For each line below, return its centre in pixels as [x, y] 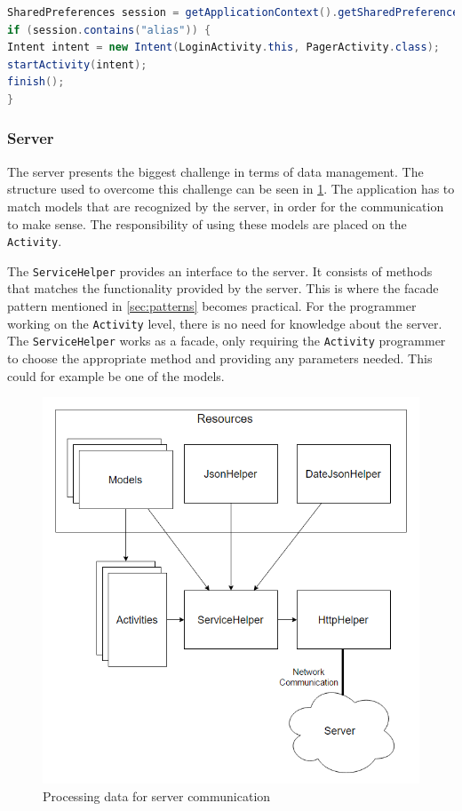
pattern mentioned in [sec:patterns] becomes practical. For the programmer [212, 306]
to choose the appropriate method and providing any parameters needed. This [220, 358]
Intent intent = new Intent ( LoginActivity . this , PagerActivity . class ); [223, 48]
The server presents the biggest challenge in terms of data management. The [215, 171]
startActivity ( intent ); [77, 64]
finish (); [36, 82]
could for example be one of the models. [116, 375]
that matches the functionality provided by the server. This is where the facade [223, 288]
